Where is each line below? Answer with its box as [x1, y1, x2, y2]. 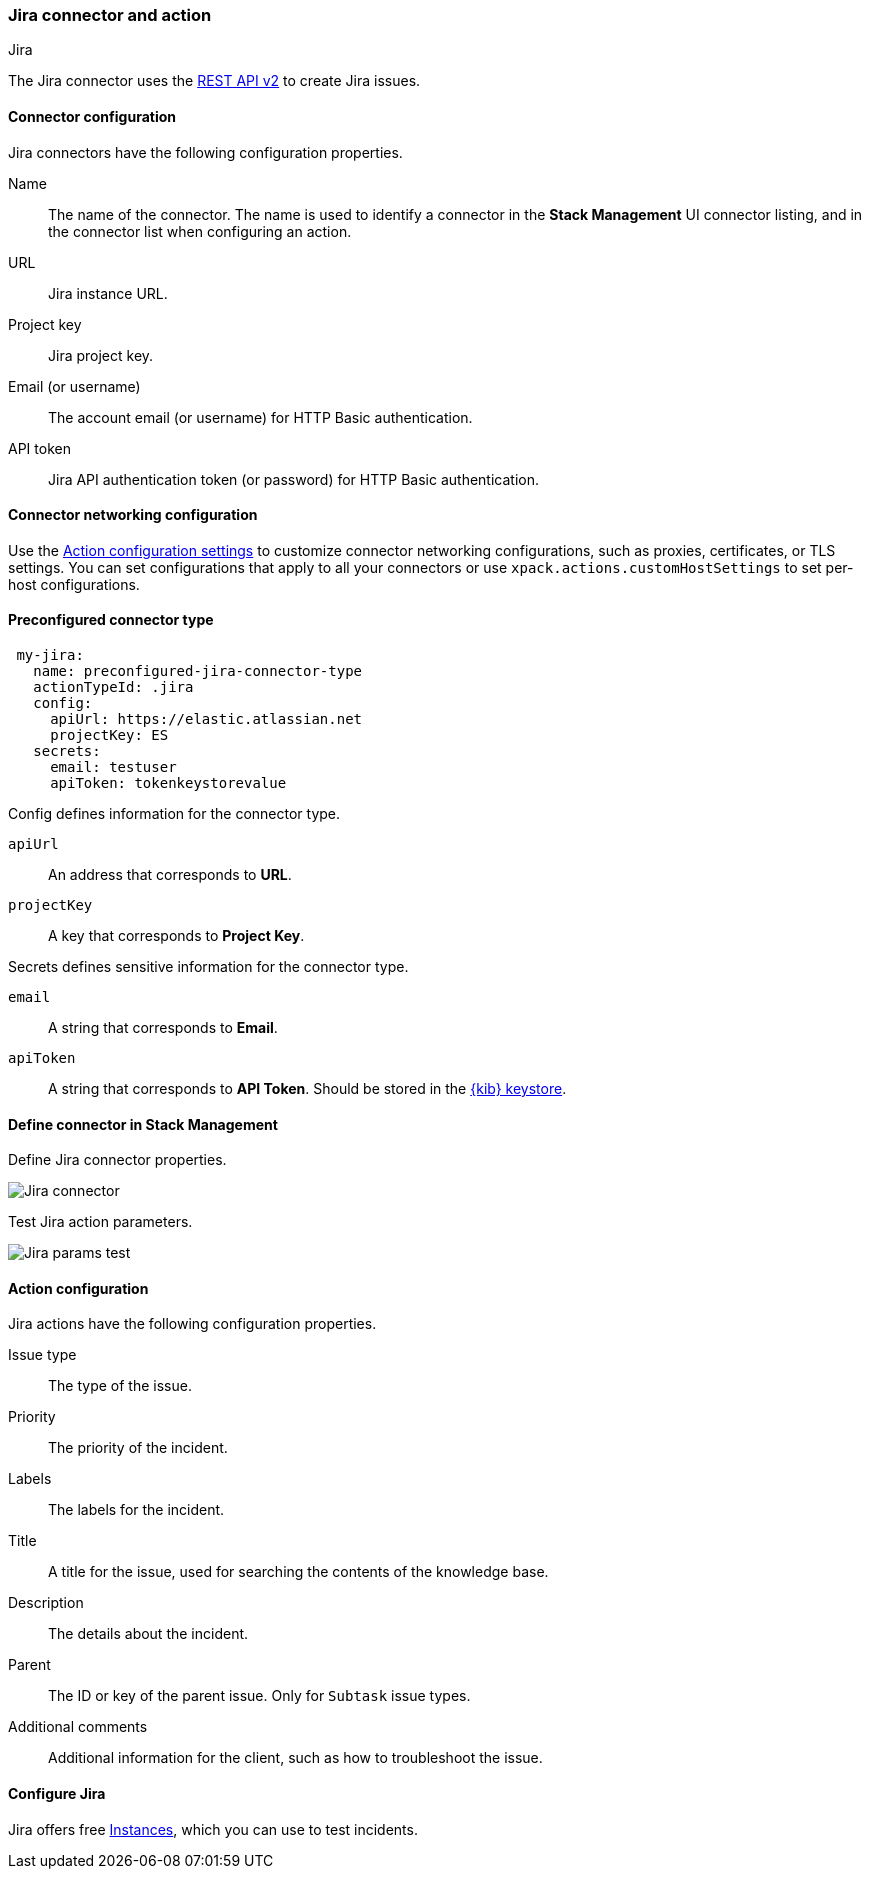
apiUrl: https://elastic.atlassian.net [50, 711, 363, 728]
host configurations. [8, 575, 140, 593]
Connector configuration [8, 107, 176, 125]
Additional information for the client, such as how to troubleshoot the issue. [48, 1749, 543, 1767]
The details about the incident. [48, 1625, 249, 1643]
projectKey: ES [50, 727, 169, 744]
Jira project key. [48, 346, 154, 364]
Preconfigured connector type [8, 611, 214, 629]
